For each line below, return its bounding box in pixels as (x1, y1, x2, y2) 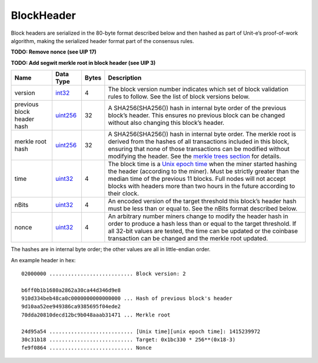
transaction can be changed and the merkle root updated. (108, 235, 268, 243)
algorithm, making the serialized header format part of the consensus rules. (11, 37, 194, 44)
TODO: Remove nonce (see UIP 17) (11, 48, 97, 55)
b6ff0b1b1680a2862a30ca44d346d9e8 (21, 286, 121, 293)
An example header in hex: (11, 256, 76, 263)
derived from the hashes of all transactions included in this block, (108, 137, 290, 146)
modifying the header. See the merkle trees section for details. (108, 152, 281, 160)
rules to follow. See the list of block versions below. (108, 93, 250, 101)
